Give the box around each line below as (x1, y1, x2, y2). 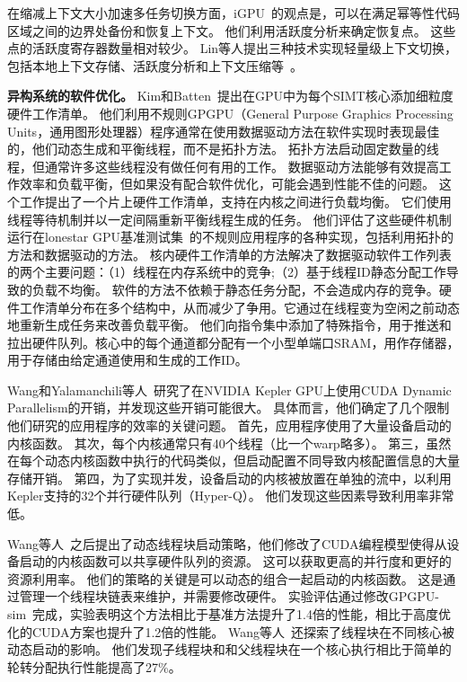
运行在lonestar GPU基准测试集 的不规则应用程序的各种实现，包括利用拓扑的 (7, 227, 454, 246)
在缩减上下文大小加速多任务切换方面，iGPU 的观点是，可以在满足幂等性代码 (7, 4, 460, 22)
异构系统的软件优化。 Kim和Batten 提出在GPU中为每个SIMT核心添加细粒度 (7, 86, 454, 105)
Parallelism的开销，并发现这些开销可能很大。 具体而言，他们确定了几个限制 (7, 398, 450, 417)
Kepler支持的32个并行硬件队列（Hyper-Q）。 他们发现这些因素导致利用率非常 (7, 486, 454, 505)
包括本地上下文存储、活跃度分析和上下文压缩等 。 (7, 56, 303, 75)
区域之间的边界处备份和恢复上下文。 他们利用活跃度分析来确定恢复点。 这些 (7, 21, 456, 40)
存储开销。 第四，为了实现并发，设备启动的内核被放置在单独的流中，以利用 (7, 468, 452, 487)
